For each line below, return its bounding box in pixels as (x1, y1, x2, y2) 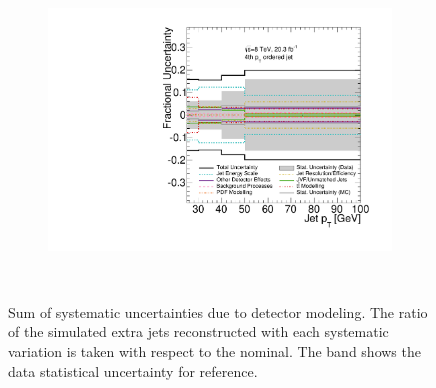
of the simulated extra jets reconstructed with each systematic (8, 321, 389, 342)
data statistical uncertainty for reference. (8, 360, 258, 381)
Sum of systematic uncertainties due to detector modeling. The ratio (8, 301, 428, 322)
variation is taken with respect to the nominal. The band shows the (8, 341, 421, 362)
